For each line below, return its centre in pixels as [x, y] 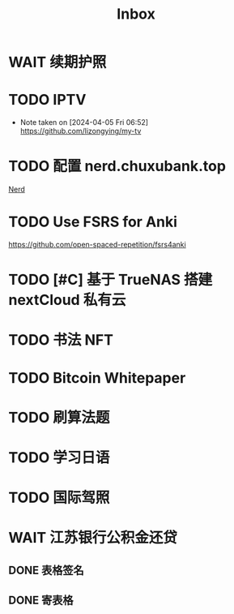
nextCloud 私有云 [67, 300]
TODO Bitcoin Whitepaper [97, 378]
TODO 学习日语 [59, 457]
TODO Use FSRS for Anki [93, 222]
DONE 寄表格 [41, 601]
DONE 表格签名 [47, 570]
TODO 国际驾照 [59, 498]
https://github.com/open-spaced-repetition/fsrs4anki [97, 245]
